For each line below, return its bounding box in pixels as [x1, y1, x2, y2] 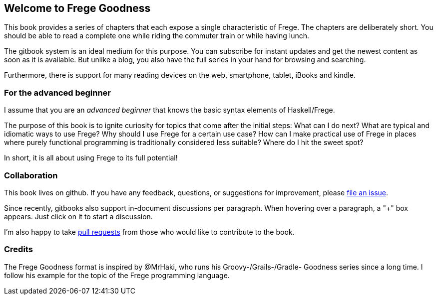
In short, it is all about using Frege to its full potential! [4, 153, 178, 162]
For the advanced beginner [4, 87, 111, 98]
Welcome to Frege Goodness [4, 2, 151, 14]
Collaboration [4, 170, 58, 180]
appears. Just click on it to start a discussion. [4, 212, 153, 221]
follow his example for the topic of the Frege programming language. [4, 271, 230, 280]
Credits [4, 244, 33, 255]
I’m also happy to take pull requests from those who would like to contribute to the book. [4, 227, 295, 236]
